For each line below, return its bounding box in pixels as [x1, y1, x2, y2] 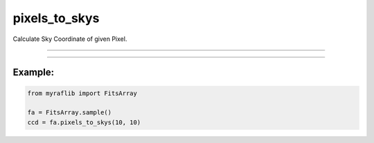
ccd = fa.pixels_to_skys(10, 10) [27, 118, 141, 126]
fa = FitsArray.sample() [27, 108, 112, 117]
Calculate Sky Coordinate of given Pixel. [12, 35, 127, 43]
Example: [12, 67, 55, 78]
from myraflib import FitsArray [27, 89, 138, 97]
